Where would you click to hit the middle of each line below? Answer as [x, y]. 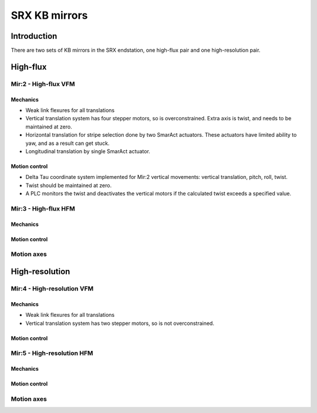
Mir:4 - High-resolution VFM [52, 289]
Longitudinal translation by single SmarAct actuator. [88, 151]
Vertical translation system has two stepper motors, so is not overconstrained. [120, 323]
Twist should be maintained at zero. [68, 185]
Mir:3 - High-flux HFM [43, 208]
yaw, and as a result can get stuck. [68, 143]
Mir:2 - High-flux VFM [43, 84]
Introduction [34, 36]
